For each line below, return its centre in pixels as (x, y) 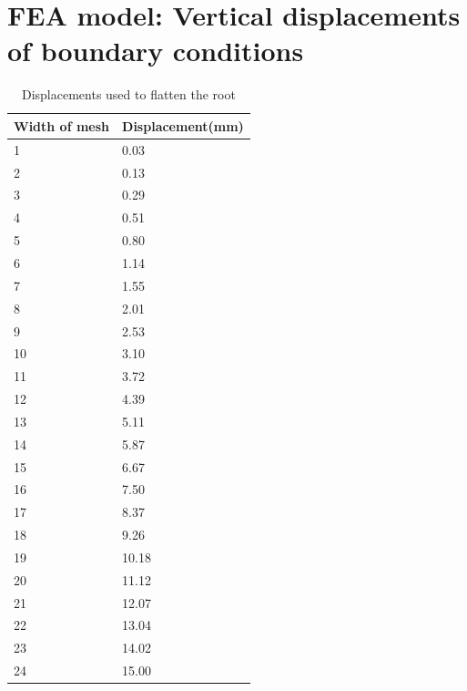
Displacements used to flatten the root (128, 94)
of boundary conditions (156, 51)
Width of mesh (62, 125)
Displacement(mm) (183, 125)
